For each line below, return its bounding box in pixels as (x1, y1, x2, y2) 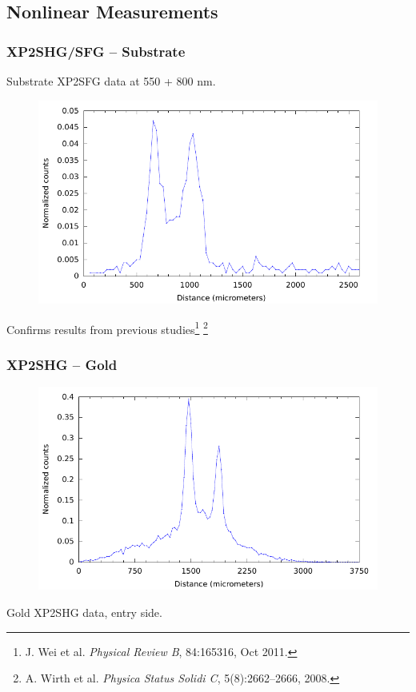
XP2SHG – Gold (6, 354, 118, 374)
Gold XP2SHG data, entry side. (6, 604, 162, 621)
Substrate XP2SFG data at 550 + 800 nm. (6, 73, 216, 89)
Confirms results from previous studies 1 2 (6, 318, 208, 337)
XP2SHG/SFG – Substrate (6, 41, 186, 61)
